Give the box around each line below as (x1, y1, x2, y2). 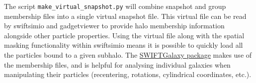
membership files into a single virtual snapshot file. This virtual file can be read (4, 10, 247, 21)
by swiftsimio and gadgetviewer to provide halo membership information (4, 20, 225, 31)
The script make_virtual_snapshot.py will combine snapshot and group (4, 1, 226, 11)
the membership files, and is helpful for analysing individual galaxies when (4, 59, 231, 70)
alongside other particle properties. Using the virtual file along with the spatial (4, 30, 245, 40)
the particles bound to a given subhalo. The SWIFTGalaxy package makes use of (4, 50, 252, 60)
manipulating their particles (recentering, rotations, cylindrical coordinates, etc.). (4, 69, 252, 80)
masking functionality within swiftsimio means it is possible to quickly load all (4, 40, 243, 50)
